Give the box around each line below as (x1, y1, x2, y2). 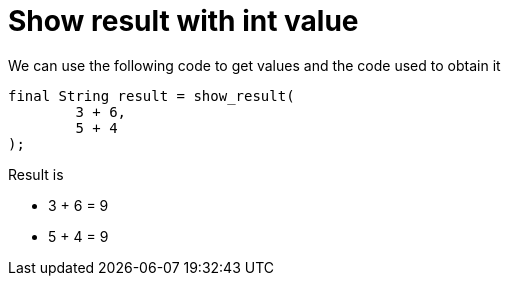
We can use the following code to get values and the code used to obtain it (8, 56, 501, 74)
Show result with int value (8, 4, 359, 38)
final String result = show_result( (8, 87, 295, 104)
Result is (8, 165, 64, 183)
